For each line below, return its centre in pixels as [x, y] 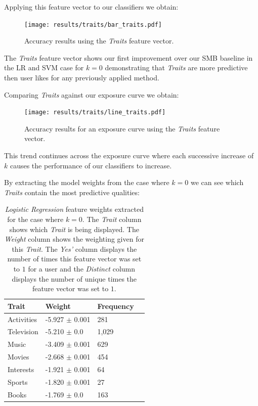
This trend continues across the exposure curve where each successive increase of [129, 155]
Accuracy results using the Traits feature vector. [99, 41]
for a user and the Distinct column [82, 268]
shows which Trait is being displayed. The [74, 229]
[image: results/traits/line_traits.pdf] [95, 112]
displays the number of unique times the [74, 278]
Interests [21, 369]
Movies [18, 357]
